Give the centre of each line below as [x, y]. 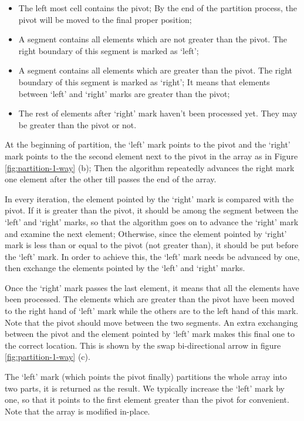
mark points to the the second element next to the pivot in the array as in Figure [151, 156]
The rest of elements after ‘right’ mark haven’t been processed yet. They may [158, 113]
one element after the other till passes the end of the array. [111, 179]
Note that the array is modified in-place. [77, 411]
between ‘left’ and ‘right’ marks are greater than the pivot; [124, 93]
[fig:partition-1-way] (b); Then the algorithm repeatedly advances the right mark [150, 167]
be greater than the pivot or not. [77, 124]
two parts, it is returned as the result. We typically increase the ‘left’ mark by [145, 388]
